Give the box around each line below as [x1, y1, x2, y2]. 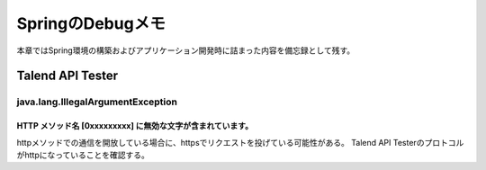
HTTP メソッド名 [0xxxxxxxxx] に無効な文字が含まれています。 [16, 121, 254, 131]
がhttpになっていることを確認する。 [16, 149, 150, 160]
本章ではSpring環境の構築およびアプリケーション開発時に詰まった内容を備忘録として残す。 [16, 45, 355, 56]
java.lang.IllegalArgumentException [16, 95, 177, 108]
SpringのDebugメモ [16, 13, 166, 33]
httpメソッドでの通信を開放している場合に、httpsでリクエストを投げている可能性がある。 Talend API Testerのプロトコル [16, 137, 464, 148]
